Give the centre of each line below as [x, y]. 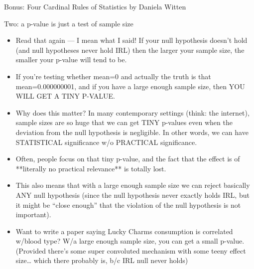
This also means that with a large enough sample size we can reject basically [133, 185]
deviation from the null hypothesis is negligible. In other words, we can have [132, 132]
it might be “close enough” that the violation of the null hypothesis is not [128, 204]
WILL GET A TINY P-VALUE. [65, 96]
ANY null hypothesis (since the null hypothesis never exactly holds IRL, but [132, 195]
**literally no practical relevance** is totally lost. [91, 168]
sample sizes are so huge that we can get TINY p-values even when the [124, 122]
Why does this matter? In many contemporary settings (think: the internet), [132, 112]
